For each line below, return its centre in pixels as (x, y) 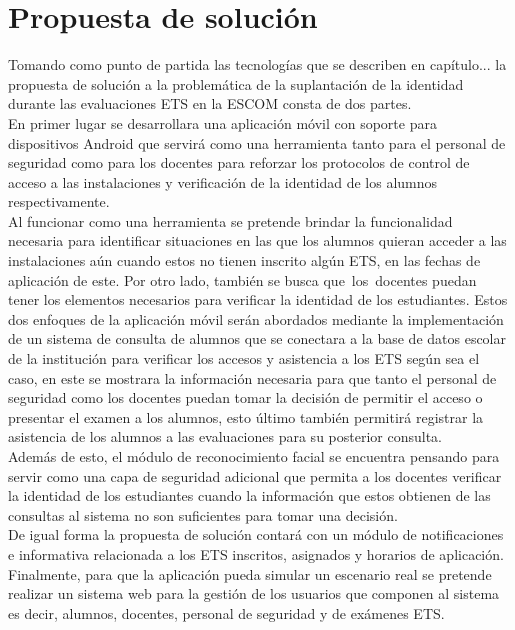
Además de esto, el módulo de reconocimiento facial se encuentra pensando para (254, 456)
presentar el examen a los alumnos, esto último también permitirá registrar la (246, 416)
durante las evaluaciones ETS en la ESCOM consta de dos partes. (210, 103)
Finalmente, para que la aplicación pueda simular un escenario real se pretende (250, 573)
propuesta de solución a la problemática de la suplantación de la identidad (236, 83)
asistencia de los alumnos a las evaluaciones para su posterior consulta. (225, 436)
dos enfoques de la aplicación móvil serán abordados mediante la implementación (256, 318)
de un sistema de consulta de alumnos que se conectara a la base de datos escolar (257, 338)
